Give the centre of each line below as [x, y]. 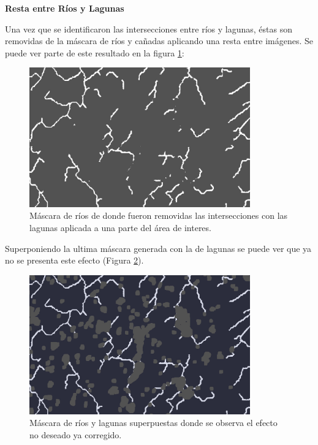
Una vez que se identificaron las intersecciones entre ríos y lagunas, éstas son [149, 29]
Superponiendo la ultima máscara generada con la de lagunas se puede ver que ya [158, 248]
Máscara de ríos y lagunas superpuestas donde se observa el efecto [153, 423]
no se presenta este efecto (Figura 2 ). [74, 260]
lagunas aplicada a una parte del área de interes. [120, 227]
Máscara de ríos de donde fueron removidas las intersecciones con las [159, 215]
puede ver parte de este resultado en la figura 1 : [95, 52]
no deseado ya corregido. [76, 434]
